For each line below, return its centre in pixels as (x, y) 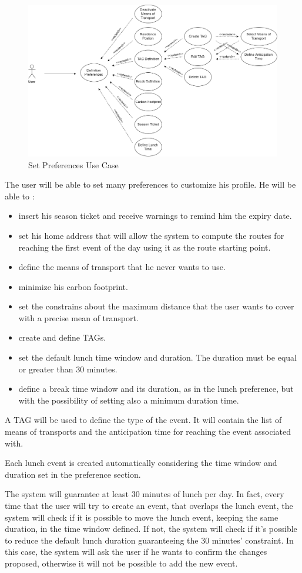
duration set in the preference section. (73, 474)
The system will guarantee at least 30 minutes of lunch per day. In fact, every (145, 494)
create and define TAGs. (62, 337)
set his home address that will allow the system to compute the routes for (151, 235)
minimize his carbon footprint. (73, 286)
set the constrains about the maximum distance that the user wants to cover (156, 306)
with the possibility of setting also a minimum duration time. (129, 400)
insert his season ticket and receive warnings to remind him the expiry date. (155, 216)
